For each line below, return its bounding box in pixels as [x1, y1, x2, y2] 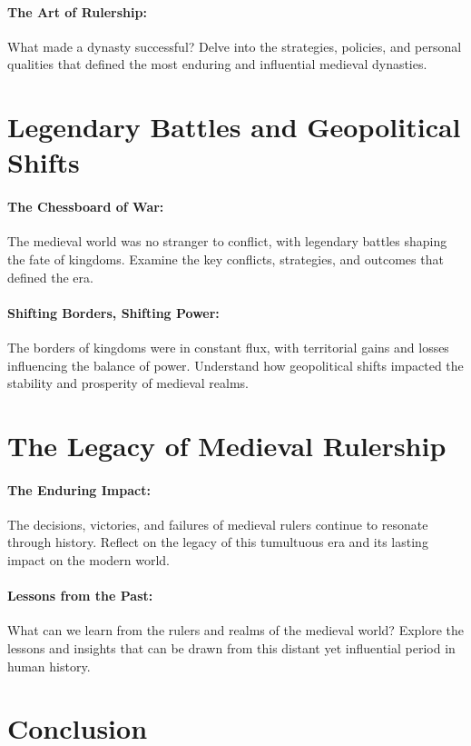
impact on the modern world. [7, 551, 170, 570]
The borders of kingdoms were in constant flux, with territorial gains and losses [7, 337, 449, 356]
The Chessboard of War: [7, 197, 164, 216]
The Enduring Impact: [7, 480, 151, 499]
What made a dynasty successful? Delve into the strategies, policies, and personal [7, 36, 462, 55]
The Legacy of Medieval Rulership [7, 426, 446, 463]
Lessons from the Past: [7, 586, 153, 605]
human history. [7, 656, 91, 675]
